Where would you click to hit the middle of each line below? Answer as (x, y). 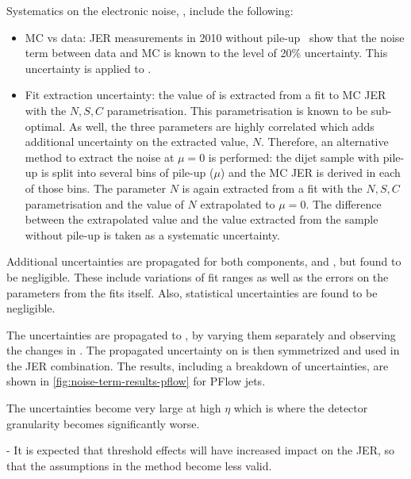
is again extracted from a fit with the (272, 188)
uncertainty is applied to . (88, 68)
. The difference (344, 203)
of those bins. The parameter (95, 188)
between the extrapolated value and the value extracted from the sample (202, 219)
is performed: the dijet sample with (294, 157)
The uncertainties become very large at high (114, 408)
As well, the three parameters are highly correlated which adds (222, 126)
